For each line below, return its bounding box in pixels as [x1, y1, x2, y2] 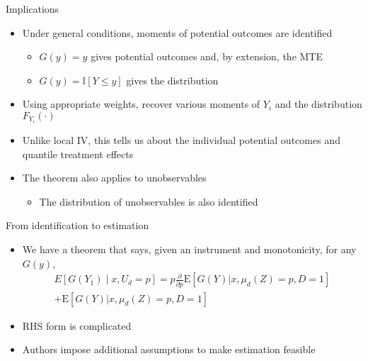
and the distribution [275, 96, 362, 111]
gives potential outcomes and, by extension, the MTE [91, 49, 323, 64]
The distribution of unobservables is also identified [39, 194, 258, 209]
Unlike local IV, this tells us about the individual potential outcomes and [22, 133, 340, 148]
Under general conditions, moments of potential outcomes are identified [22, 25, 333, 40]
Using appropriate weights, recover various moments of [22, 96, 260, 111]
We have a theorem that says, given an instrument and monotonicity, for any [22, 242, 357, 257]
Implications [6, 1, 59, 16]
